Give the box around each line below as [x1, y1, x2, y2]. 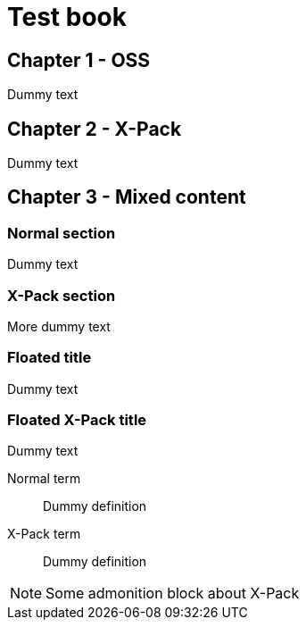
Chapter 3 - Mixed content [7, 186, 246, 209]
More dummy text [7, 318, 111, 334]
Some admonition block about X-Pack [45, 584, 300, 603]
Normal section [7, 223, 116, 242]
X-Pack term [7, 526, 81, 542]
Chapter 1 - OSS [7, 48, 151, 71]
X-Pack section [7, 286, 116, 305]
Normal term [7, 471, 81, 487]
